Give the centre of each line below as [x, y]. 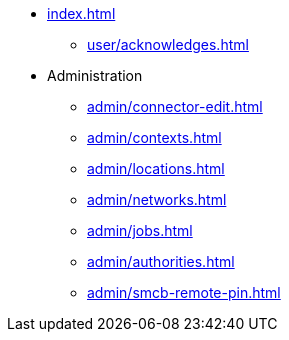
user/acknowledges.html [168, 44]
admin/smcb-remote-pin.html [184, 292]
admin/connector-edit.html [175, 106]
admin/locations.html [156, 168]
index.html [81, 13]
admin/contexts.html [154, 137]
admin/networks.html [157, 199]
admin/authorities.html [161, 261]
